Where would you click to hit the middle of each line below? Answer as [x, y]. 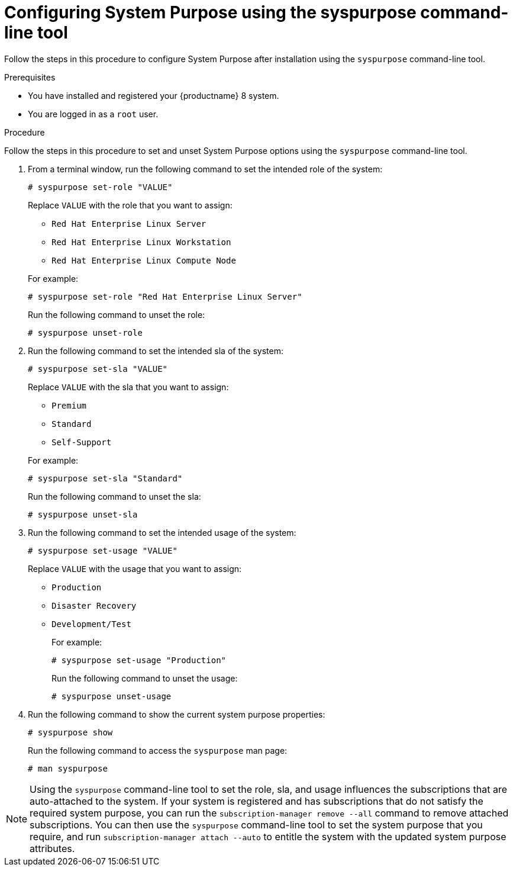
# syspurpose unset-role [85, 332]
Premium [69, 405]
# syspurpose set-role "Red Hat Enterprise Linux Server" [165, 296]
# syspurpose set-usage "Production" [139, 660]
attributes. [52, 848]
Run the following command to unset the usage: [145, 678]
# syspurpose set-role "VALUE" [100, 187]
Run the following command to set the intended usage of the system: [162, 532]
